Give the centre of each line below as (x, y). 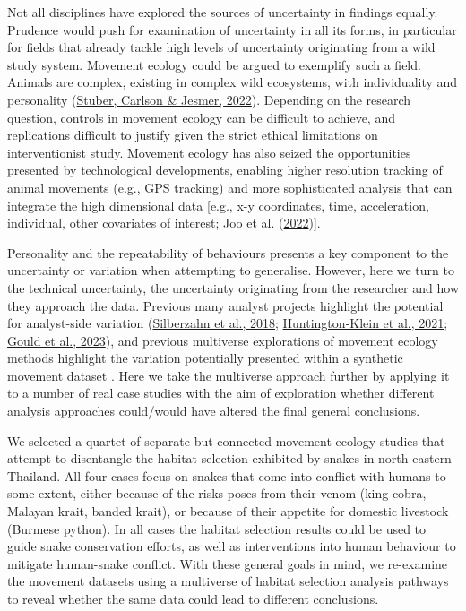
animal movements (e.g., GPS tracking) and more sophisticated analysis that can (230, 187)
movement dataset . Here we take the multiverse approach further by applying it (229, 375)
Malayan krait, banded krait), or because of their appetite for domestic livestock (228, 511)
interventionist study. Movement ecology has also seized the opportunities (209, 152)
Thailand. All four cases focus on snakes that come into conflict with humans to (227, 475)
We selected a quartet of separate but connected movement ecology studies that (226, 440)
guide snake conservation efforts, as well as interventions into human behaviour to (232, 546)
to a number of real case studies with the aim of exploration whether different (221, 393)
